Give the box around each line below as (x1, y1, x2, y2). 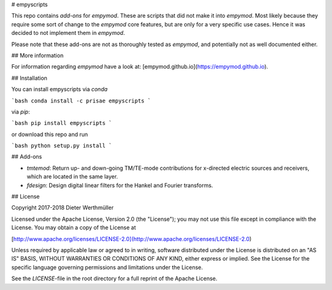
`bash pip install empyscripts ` (11, 120, 113, 127)
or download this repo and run (11, 131, 89, 138)
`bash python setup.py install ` (11, 142, 113, 150)
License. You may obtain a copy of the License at (11, 224, 136, 231)
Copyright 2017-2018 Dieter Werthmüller (11, 204, 114, 212)
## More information (11, 52, 64, 59)
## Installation (11, 74, 47, 82)
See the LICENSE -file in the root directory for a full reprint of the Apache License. (11, 275, 218, 282)
